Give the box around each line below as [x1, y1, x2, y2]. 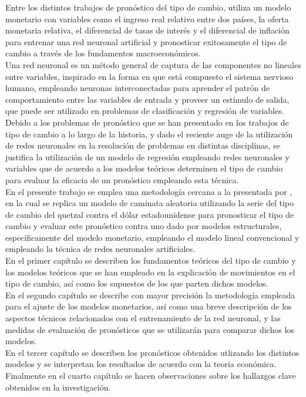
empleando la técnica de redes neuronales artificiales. [5, 243, 196, 255]
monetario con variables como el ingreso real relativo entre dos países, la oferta [5, 12, 289, 25]
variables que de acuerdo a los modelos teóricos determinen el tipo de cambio [5, 162, 283, 174]
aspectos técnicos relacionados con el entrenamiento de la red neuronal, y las [5, 312, 281, 324]
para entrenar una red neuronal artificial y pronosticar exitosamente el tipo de [5, 35, 287, 48]
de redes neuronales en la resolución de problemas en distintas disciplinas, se [5, 139, 280, 152]
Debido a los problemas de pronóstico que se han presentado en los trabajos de [5, 116, 289, 128]
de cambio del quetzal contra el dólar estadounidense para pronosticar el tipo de [5, 208, 294, 220]
